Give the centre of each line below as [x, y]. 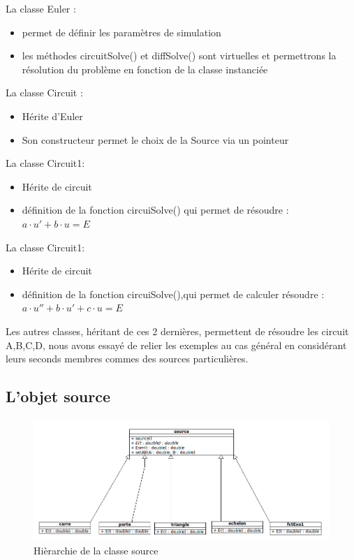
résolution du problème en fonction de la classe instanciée [145, 69]
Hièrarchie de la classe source [96, 550]
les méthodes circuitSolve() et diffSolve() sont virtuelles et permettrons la [179, 56]
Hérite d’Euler [52, 116]
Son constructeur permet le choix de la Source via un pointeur [155, 139]
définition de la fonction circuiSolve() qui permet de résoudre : [155, 210]
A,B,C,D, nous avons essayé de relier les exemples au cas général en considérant [176, 345]
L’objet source [58, 396]
